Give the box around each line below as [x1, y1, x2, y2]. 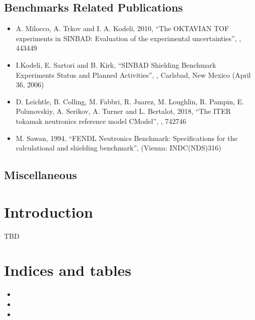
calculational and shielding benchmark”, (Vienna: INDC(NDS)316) [16, 142, 221, 153]
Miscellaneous [4, 167, 77, 183]
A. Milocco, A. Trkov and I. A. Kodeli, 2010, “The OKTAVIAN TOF [16, 23, 229, 34]
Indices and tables [4, 260, 132, 280]
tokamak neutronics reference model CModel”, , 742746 [16, 115, 186, 126]
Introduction [4, 201, 93, 222]
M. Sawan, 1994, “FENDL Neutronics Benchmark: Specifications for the [16, 132, 237, 143]
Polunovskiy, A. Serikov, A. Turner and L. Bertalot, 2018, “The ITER [16, 106, 231, 116]
